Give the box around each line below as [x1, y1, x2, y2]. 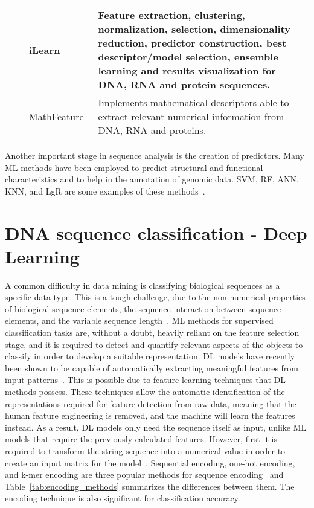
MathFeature [29, 109, 84, 123]
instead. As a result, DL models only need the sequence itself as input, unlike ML [5, 420, 307, 433]
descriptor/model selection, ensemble [98, 50, 278, 63]
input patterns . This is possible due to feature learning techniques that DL [5, 373, 286, 386]
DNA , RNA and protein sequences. [98, 77, 271, 91]
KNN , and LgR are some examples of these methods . [5, 184, 205, 197]
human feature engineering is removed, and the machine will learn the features [5, 409, 295, 422]
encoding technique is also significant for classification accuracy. [5, 492, 240, 504]
